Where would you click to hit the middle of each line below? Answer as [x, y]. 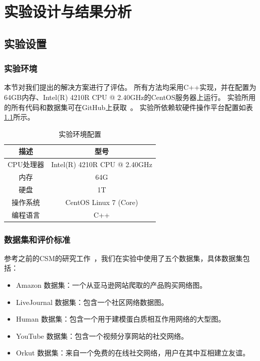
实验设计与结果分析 [68, 11]
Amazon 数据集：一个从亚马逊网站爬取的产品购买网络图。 [111, 285]
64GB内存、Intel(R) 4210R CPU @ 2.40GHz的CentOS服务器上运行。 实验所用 [130, 97]
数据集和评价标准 [37, 239]
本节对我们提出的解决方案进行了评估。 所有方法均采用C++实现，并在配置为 [130, 87]
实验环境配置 [80, 134]
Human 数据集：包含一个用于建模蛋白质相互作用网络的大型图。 [121, 319]
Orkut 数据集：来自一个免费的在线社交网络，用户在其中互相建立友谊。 [133, 353]
